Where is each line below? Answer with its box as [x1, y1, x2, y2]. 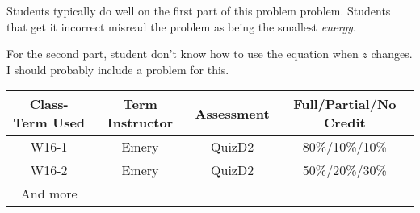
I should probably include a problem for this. [6, 61, 229, 77]
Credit [323, 113, 366, 132]
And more [20, 184, 78, 203]
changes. [371, 45, 413, 62]
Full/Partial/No [293, 94, 397, 114]
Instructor [107, 113, 174, 132]
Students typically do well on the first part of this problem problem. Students [6, 2, 391, 19]
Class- [29, 94, 69, 114]
